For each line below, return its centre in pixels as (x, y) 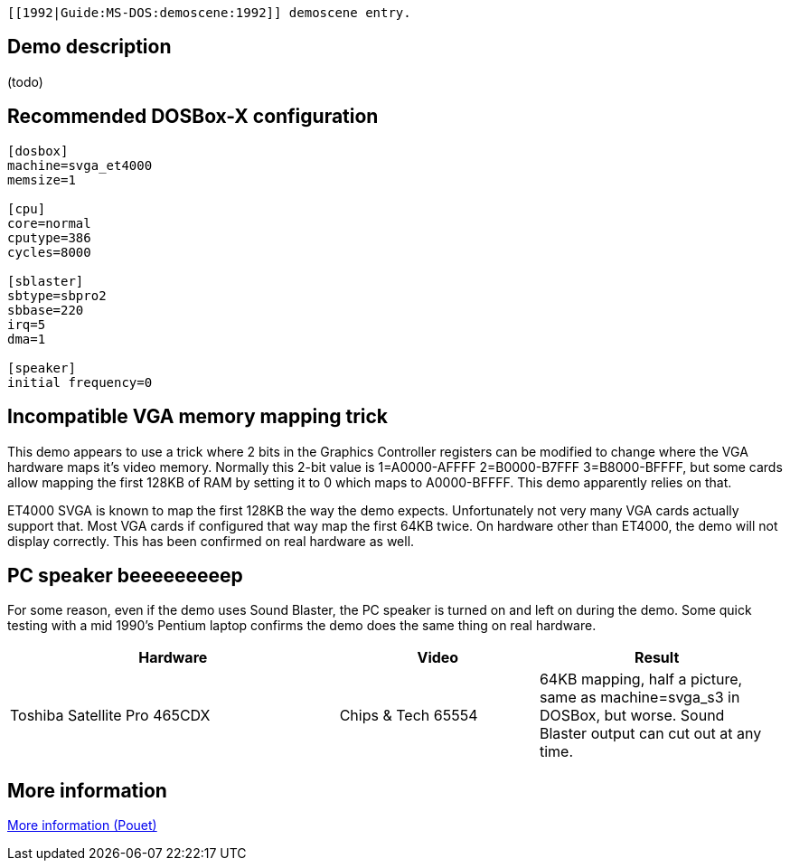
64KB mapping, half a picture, (641, 679)
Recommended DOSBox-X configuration (193, 117)
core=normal (49, 223)
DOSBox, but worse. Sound (632, 716)
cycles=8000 (49, 252)
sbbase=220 (46, 310)
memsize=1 (42, 179)
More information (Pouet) (82, 826)
